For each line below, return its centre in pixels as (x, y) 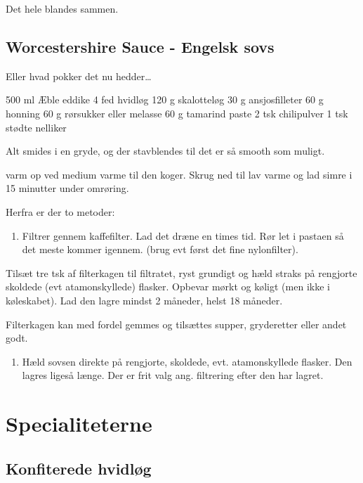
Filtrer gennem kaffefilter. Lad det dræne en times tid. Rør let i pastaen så (183, 235)
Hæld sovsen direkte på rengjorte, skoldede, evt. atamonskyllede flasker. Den (187, 361)
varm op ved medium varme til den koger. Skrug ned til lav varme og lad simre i (179, 174)
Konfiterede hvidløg (79, 468)
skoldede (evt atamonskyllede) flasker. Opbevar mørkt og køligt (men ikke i (168, 286)
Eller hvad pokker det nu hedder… (79, 76)
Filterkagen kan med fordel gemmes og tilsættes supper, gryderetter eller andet (176, 324)
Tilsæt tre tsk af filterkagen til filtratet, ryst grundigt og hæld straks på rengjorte (181, 272)
